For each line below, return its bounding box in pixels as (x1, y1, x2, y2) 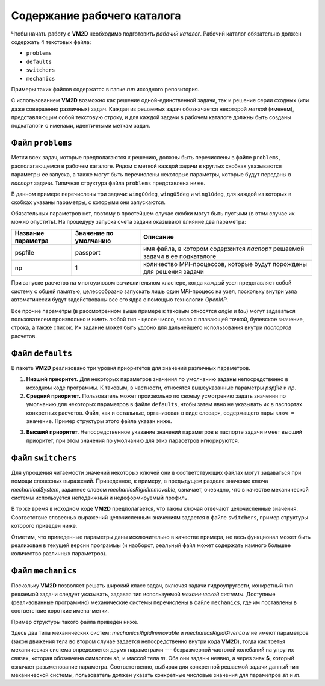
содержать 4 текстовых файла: (11, 38, 91, 45)
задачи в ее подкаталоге (143, 252, 217, 261)
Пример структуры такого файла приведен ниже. (11, 618, 139, 625)
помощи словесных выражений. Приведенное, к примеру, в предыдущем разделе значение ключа (11, 477, 268, 484)
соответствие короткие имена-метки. (11, 607, 110, 614)
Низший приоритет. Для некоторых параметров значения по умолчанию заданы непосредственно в (26, 375, 288, 383)
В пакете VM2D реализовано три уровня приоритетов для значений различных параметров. (11, 364, 251, 371)
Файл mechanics (11, 566, 78, 576)
